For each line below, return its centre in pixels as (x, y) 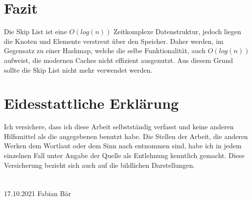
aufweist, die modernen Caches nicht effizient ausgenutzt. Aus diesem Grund (118, 60)
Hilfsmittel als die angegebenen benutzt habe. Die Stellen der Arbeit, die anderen (126, 136)
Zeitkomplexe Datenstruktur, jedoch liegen (177, 31)
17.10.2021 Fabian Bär (37, 193)
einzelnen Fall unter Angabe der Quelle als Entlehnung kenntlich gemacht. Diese (124, 155)
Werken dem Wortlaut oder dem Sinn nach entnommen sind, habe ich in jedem (123, 146)
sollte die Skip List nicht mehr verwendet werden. (78, 70)
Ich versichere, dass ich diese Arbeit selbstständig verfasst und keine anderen (119, 127)
